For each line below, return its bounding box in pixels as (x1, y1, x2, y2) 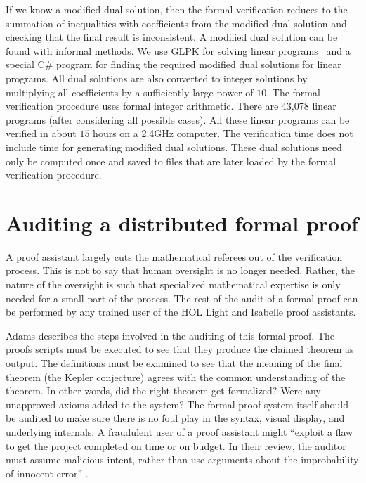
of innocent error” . (6, 465, 89, 480)
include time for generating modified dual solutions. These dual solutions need (6, 139, 342, 154)
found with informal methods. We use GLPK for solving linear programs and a (6, 43, 351, 58)
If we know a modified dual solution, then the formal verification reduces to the (6, 2, 348, 16)
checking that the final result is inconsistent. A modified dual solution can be (6, 30, 338, 44)
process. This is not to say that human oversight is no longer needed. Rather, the (6, 263, 355, 278)
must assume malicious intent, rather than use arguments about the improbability (6, 452, 359, 467)
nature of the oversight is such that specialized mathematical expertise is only (6, 277, 341, 292)
